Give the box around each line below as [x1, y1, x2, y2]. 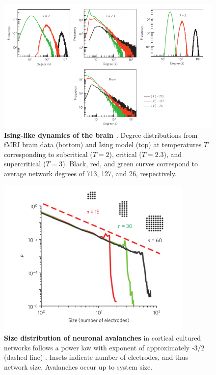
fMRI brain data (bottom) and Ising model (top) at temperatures [4, 139, 202, 150]
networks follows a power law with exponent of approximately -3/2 [4, 342, 205, 352]
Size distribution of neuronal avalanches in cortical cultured [4, 333, 201, 343]
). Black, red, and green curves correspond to [62, 158, 198, 169]
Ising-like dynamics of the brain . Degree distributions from [4, 129, 198, 140]
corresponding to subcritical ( [4, 149, 93, 159]
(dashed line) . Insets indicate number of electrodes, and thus [4, 352, 188, 362]
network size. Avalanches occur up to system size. [4, 361, 153, 372]
